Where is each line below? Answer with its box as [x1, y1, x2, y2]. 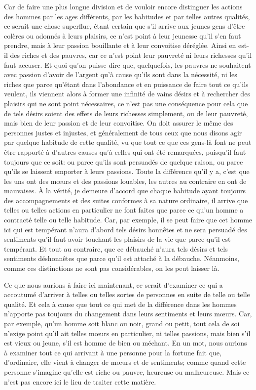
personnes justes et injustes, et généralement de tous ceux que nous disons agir [4, 127, 242, 137]
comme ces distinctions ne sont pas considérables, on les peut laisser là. [4, 263, 219, 273]
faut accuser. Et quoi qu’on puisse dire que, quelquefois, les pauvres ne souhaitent [4, 59, 251, 70]
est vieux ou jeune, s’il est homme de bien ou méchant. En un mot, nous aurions [4, 338, 247, 348]
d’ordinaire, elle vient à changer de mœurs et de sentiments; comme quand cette [4, 357, 246, 367]
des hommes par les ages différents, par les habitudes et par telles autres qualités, [4, 11, 250, 21]
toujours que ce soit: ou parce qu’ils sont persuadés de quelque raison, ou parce [4, 156, 243, 167]
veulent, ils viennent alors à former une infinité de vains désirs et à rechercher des [4, 88, 250, 99]
